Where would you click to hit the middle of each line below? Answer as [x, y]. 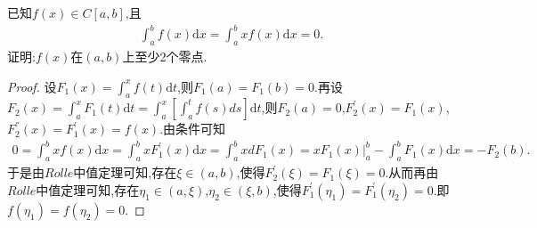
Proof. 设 [32, 86]
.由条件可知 [193, 129]
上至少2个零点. [165, 56]
